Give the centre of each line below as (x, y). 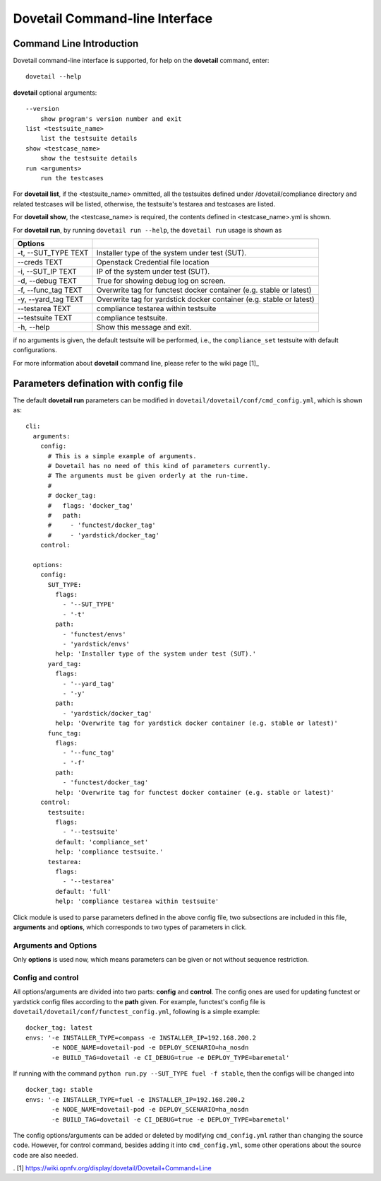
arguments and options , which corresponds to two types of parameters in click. (130, 927)
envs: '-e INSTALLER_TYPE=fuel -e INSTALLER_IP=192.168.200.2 (135, 1099)
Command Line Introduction (76, 43)
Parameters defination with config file (98, 383)
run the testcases (72, 178)
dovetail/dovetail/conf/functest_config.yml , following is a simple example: (137, 1011)
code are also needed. (46, 1155)
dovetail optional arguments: (55, 93)
